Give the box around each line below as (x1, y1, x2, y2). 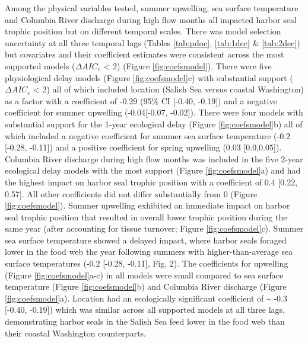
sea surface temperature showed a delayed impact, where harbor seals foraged (5, 233, 287, 246)
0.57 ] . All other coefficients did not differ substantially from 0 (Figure (5, 187, 258, 200)
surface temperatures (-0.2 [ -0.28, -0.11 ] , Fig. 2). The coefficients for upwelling (5, 257, 288, 270)
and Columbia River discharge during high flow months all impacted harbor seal (5, 13, 297, 25)
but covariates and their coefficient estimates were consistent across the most (5, 48, 284, 60)
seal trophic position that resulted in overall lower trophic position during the (5, 210, 287, 223)
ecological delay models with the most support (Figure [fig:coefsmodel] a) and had (5, 164, 301, 177)
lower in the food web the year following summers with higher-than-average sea (5, 245, 293, 258)
